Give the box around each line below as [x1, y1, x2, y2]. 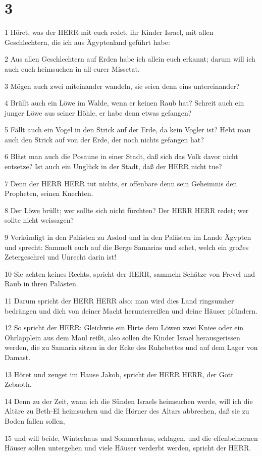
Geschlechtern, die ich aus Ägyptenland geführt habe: [5, 36, 170, 47]
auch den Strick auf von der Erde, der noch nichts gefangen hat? [5, 134, 204, 144]
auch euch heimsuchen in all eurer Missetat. [5, 63, 140, 74]
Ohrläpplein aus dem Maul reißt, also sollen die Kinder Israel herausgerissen [5, 332, 240, 342]
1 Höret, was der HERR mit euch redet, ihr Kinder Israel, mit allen [5, 27, 214, 37]
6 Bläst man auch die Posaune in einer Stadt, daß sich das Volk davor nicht [5, 151, 238, 162]
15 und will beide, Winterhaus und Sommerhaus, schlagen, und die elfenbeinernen [5, 432, 258, 443]
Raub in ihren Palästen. [5, 278, 78, 289]
